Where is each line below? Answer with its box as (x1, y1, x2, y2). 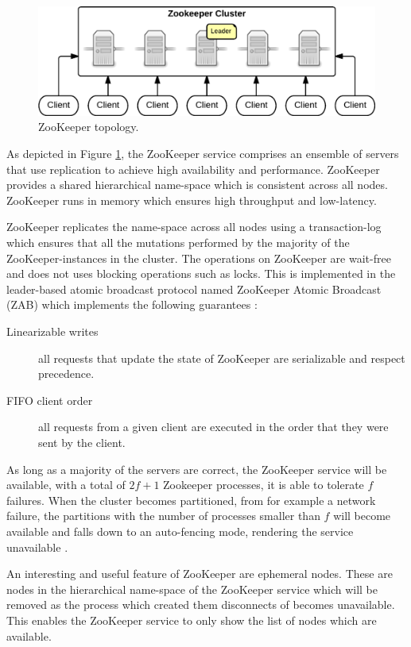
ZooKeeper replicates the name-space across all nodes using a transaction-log (6, 218, 382, 235)
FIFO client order (6, 391, 93, 408)
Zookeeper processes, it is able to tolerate (163, 476, 364, 493)
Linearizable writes (6, 323, 99, 339)
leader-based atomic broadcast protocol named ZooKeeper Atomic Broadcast (6, 280, 382, 297)
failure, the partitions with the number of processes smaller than (6, 507, 320, 524)
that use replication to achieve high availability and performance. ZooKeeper (6, 160, 380, 177)
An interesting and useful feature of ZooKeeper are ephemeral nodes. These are (6, 565, 393, 582)
